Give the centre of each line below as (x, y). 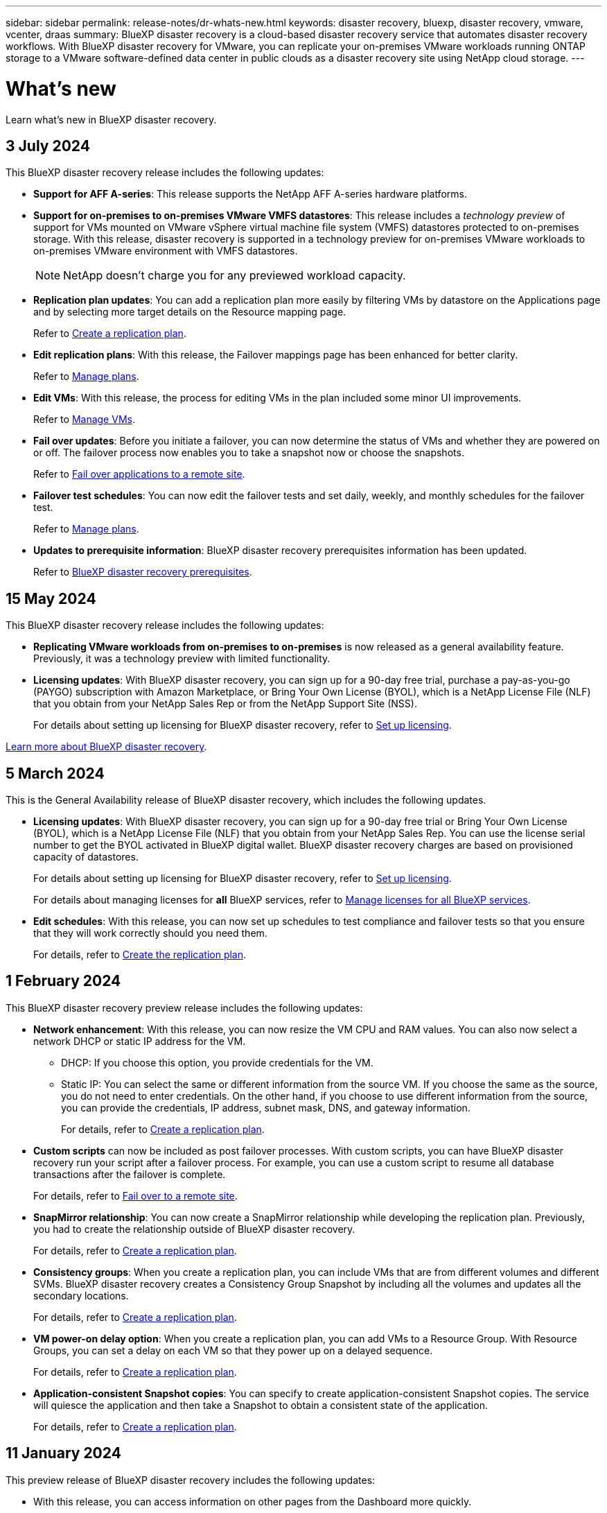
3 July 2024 (48, 146)
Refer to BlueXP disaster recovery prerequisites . (143, 572)
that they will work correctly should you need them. (150, 933)
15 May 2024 (51, 598)
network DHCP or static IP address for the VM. (140, 1041)
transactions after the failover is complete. (130, 1174)
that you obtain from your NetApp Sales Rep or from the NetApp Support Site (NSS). (225, 704)
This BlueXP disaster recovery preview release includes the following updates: (184, 1008)
